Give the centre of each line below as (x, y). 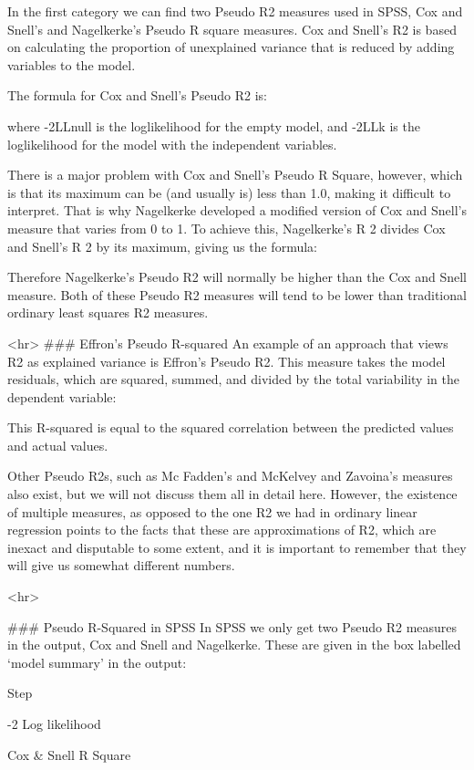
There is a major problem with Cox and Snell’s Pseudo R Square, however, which (235, 175)
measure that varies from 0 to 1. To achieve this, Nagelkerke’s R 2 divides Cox (227, 228)
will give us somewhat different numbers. (121, 565)
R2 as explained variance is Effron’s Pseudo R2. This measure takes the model (227, 361)
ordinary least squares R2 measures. (108, 312)
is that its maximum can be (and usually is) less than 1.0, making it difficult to (229, 192)
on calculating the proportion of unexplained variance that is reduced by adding (231, 47)
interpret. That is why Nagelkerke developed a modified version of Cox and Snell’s (237, 210)
